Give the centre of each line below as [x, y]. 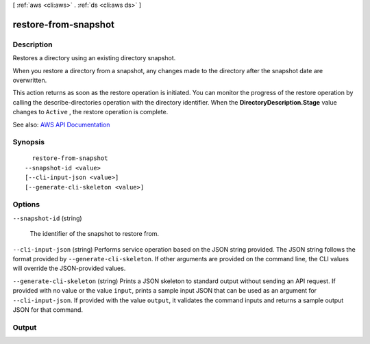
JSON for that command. [48, 309]
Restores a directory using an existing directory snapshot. [94, 58]
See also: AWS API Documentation [61, 124]
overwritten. [30, 80]
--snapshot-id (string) [47, 218]
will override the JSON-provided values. [69, 268]
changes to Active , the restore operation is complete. [90, 112]
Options [26, 204]
